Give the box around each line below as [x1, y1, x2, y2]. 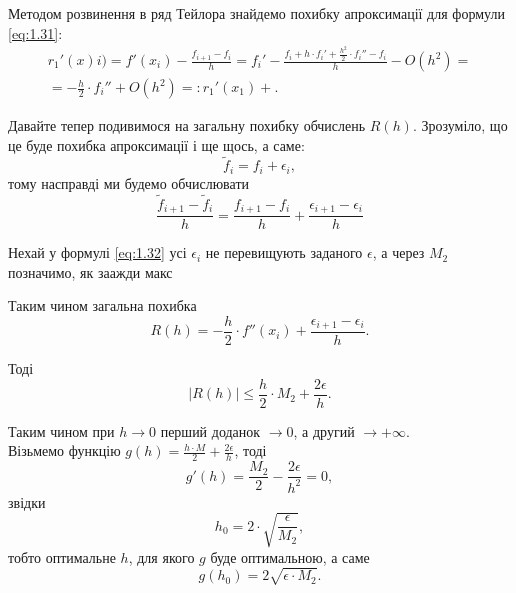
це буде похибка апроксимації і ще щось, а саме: [8, 134, 305, 155]
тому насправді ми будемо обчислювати [8, 172, 250, 193]
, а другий [293, 420, 355, 441]
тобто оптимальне [8, 546, 116, 567]
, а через [372, 242, 425, 263]
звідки [8, 491, 46, 512]
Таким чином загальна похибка [8, 295, 197, 316]
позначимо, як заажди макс [8, 261, 173, 282]
